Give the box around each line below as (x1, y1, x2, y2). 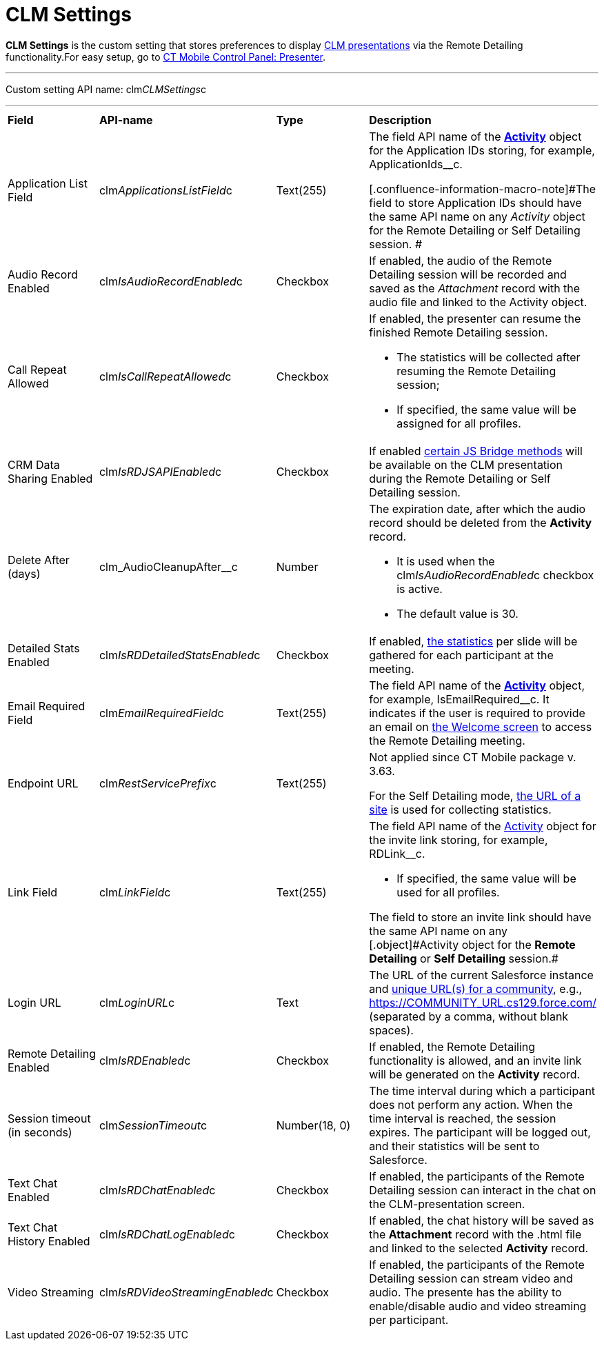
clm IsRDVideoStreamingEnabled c (99, 1285, 274, 1299)
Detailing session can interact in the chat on (369, 1183, 596, 1197)
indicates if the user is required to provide (369, 705, 585, 720)
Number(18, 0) (276, 1118, 351, 1132)
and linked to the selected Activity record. (369, 1240, 589, 1255)
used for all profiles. (396, 885, 500, 899)
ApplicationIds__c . (369, 157, 463, 171)
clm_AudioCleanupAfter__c (99, 559, 238, 574)
